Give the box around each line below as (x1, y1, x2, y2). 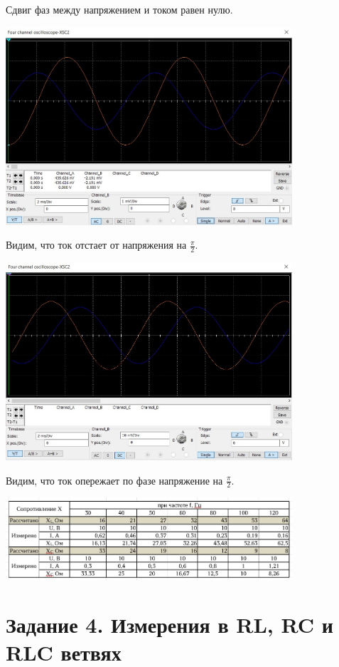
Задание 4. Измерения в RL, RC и (6, 610, 333, 639)
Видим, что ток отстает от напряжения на (6, 237, 187, 252)
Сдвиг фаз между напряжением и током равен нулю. (6, 2, 233, 16)
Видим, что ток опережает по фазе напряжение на (6, 472, 223, 487)
